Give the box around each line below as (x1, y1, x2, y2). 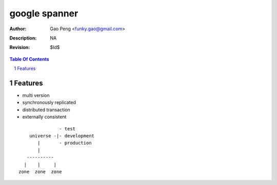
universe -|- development (29, 133, 95, 138)
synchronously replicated (22, 99, 76, 106)
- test (59, 126, 76, 132)
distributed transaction (22, 107, 70, 113)
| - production (37, 140, 92, 146)
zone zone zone (18, 169, 62, 174)
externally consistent (22, 114, 67, 120)
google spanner (9, 8, 78, 19)
